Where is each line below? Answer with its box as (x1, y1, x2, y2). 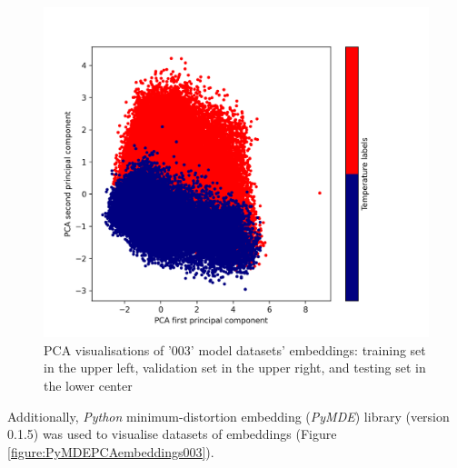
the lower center (44, 375, 133, 394)
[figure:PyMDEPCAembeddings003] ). (7, 442, 214, 461)
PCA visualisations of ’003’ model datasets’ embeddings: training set (44, 340, 426, 359)
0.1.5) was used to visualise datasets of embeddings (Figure (7, 424, 337, 443)
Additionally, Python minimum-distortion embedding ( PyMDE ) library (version (7, 406, 450, 425)
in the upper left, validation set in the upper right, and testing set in (44, 358, 426, 377)
